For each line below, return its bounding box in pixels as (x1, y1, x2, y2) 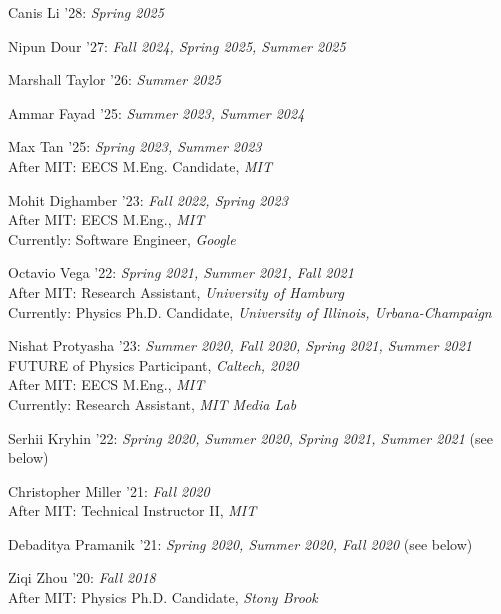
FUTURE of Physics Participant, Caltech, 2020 (8, 354, 299, 375)
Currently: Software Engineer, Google (8, 228, 236, 249)
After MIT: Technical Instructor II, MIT (8, 500, 257, 521)
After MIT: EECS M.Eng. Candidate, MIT (8, 155, 272, 176)
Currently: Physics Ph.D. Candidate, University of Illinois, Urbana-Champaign (8, 301, 492, 322)
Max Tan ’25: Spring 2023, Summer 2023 (8, 136, 262, 157)
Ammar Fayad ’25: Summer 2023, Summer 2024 (8, 102, 305, 123)
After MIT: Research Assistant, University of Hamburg (8, 281, 344, 302)
